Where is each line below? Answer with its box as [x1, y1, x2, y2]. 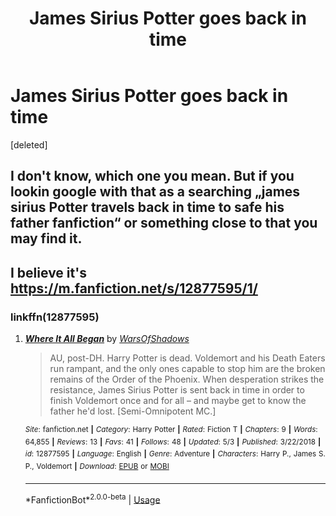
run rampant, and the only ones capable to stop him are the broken [49, 363, 326, 375]
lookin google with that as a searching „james [10, 183, 301, 201]
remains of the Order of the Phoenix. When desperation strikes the [49, 373, 325, 386]
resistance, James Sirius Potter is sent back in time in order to [49, 384, 305, 396]
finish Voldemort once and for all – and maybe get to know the [49, 395, 307, 407]
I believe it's [10, 264, 87, 281]
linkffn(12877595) [10, 310, 100, 324]
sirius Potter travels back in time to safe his [10, 199, 285, 216]
